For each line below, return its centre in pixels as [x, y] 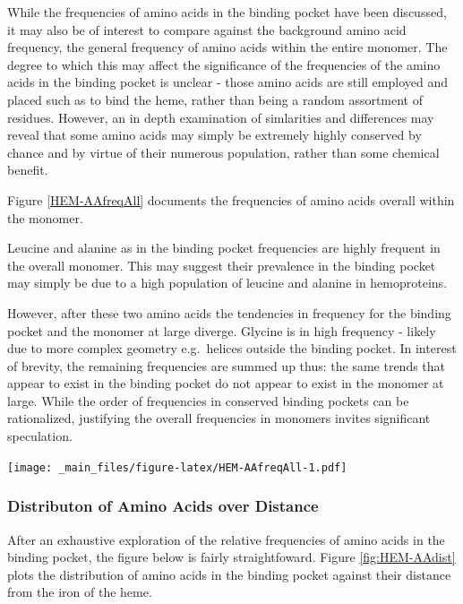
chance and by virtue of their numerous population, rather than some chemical [223, 152]
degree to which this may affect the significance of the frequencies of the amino [224, 64]
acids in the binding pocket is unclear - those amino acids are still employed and [227, 82]
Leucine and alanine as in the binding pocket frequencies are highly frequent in [224, 248]
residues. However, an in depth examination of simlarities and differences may [221, 117]
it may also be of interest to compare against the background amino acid [207, 29]
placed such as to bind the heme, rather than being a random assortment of [215, 99]
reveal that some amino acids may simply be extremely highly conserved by [214, 135]
